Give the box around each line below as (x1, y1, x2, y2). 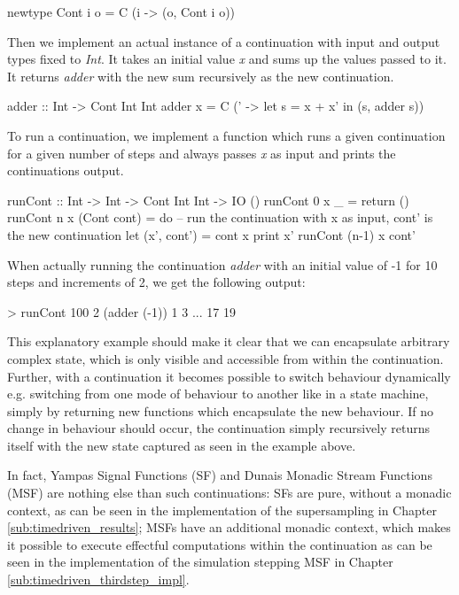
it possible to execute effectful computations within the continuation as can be (7, 535, 432, 553)
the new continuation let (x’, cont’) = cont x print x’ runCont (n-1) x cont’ (7, 225, 416, 243)
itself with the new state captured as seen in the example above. (7, 436, 356, 454)
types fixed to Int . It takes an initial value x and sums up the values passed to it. (7, 50, 447, 68)
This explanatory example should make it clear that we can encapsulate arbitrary (7, 332, 450, 351)
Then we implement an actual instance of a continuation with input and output (7, 32, 440, 50)
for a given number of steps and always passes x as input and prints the (7, 143, 396, 162)
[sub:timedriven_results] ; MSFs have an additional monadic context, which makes (7, 518, 451, 537)
